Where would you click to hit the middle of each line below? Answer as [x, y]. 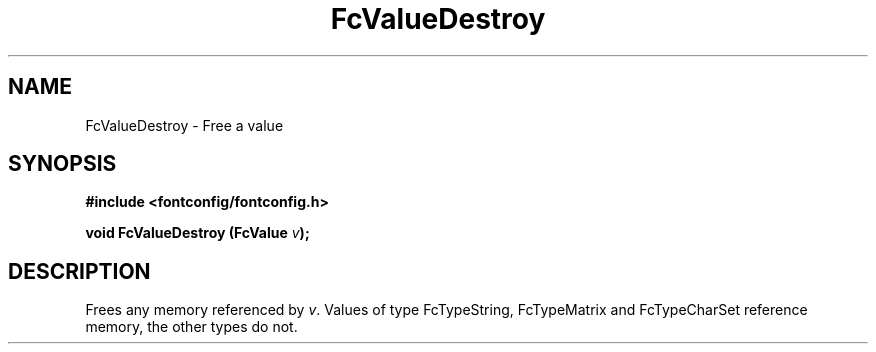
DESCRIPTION [79, 271]
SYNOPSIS [62, 164]
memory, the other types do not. [191, 327]
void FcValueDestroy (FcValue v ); [197, 233]
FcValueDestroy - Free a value [184, 125]
